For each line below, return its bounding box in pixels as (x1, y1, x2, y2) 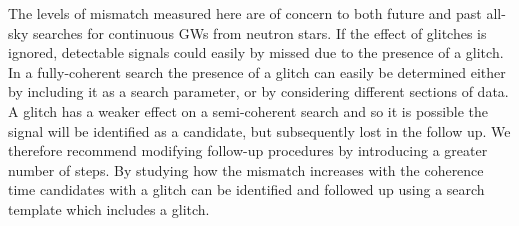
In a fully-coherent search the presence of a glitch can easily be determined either (8, 61, 506, 82)
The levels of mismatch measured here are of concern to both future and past (8, 3, 482, 23)
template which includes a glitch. (8, 198, 210, 219)
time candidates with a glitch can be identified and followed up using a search (8, 179, 485, 200)
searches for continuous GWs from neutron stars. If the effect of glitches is (32, 22, 487, 43)
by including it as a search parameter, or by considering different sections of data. (8, 81, 509, 102)
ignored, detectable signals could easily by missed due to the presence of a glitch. (8, 42, 504, 63)
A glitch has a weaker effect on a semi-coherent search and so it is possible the (8, 100, 489, 121)
